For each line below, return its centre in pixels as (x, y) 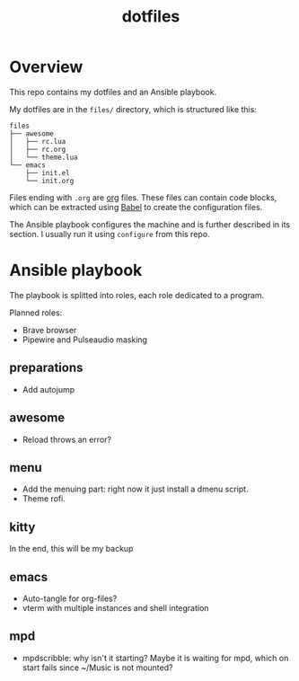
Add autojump (48, 389)
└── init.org (50, 181)
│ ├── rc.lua (38, 141)
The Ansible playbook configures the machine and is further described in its (150, 224)
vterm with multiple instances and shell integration (115, 607)
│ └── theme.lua (44, 157)
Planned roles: (36, 313)
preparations (46, 368)
